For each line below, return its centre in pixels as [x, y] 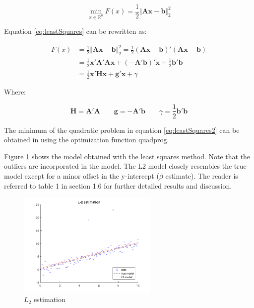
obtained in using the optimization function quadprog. [87, 140]
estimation [49, 299]
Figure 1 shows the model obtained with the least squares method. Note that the [127, 156]
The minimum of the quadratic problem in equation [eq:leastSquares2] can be [122, 130]
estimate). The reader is [202, 175]
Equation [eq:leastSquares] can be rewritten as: [75, 31]
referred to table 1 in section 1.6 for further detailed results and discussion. [118, 185]
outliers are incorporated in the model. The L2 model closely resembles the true [125, 166]
